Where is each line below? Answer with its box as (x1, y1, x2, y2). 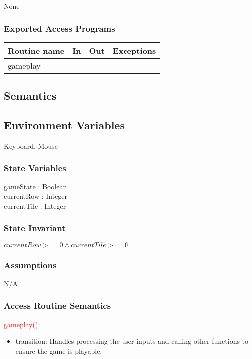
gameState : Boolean (4, 181, 67, 191)
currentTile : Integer (4, 200, 66, 211)
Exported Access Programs (4, 22, 115, 34)
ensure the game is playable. (15, 345, 102, 356)
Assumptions (4, 258, 57, 271)
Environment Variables (4, 117, 125, 132)
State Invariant (4, 222, 66, 234)
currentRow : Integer (4, 191, 68, 201)
